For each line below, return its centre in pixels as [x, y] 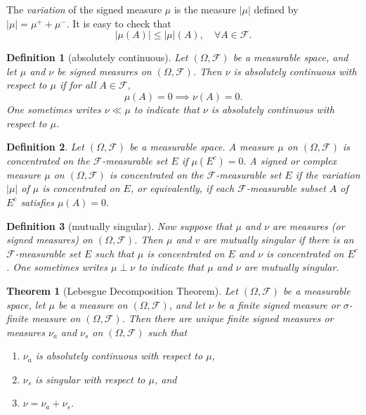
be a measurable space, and [290, 57]
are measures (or [309, 225]
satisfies [37, 202]
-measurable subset [286, 188]
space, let [26, 304]
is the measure [205, 9]
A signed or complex [293, 160]
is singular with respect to [90, 379]
